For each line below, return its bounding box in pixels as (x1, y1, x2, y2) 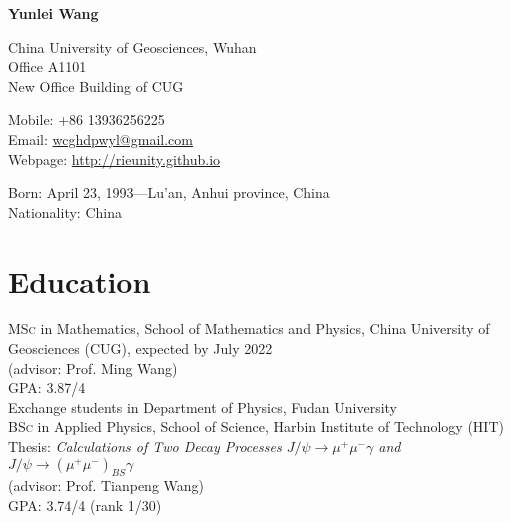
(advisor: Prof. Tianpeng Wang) (8, 475, 205, 496)
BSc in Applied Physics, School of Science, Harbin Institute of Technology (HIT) (8, 416, 504, 437)
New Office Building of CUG (8, 75, 184, 96)
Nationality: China (8, 201, 122, 222)
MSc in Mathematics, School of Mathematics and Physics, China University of (8, 318, 490, 339)
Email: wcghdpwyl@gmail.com (8, 128, 193, 149)
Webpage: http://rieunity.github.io (8, 148, 221, 169)
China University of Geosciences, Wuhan (8, 36, 257, 57)
